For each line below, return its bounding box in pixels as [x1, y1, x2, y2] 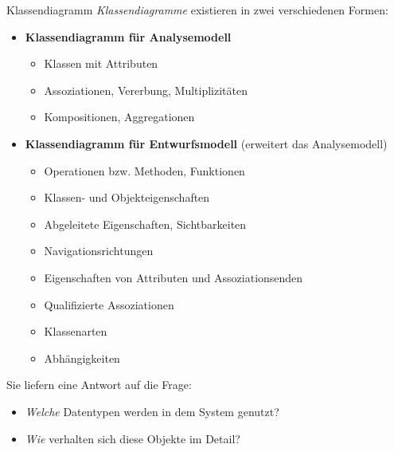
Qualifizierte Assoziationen [44, 296, 174, 312]
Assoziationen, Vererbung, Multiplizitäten [44, 81, 248, 98]
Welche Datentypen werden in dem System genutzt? [25, 403, 279, 419]
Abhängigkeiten [44, 349, 120, 366]
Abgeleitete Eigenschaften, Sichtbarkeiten [44, 215, 247, 232]
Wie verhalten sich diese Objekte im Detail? [25, 430, 240, 446]
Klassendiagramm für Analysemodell [25, 28, 232, 45]
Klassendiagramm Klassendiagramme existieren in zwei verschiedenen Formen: [6, 2, 388, 18]
